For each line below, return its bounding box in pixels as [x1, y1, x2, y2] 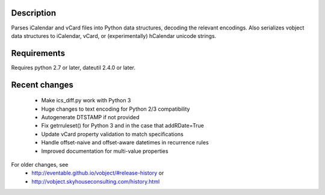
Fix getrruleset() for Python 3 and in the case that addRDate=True [41, 122, 204, 129]
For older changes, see [11, 161, 69, 168]
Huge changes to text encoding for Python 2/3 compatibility [41, 105, 190, 113]
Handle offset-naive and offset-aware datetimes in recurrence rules [41, 139, 209, 146]
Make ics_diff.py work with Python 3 [41, 97, 131, 104]
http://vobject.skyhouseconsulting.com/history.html [31, 178, 160, 185]
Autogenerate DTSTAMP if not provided [41, 114, 140, 120]
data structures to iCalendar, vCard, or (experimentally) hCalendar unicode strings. [11, 32, 217, 39]
